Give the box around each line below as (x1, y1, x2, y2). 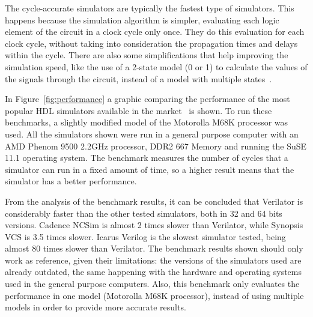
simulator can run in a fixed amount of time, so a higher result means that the (5, 163, 294, 175)
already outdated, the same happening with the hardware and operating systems (5, 265, 302, 278)
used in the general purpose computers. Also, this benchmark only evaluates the (5, 277, 300, 290)
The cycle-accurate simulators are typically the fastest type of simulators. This (5, 2, 294, 14)
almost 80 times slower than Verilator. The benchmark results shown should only (5, 242, 303, 255)
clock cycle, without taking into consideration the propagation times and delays (5, 37, 298, 49)
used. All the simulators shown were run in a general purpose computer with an (5, 127, 299, 140)
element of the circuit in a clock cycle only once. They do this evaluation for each (5, 25, 305, 38)
